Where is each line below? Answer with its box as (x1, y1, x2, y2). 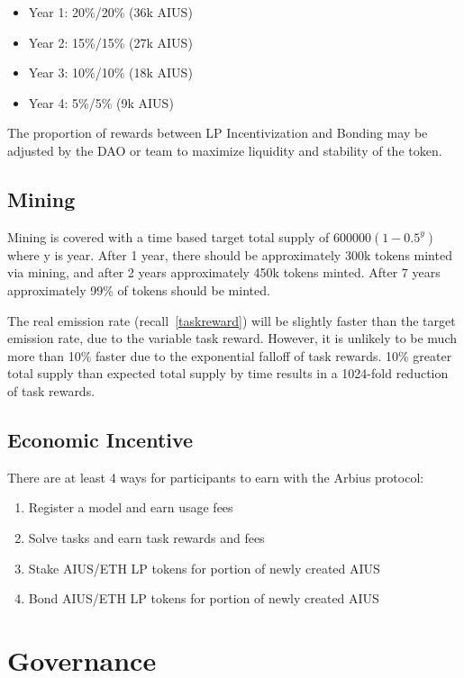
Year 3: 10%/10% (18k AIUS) (28, 63, 193, 82)
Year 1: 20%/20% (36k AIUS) (28, 3, 193, 21)
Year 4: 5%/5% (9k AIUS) (28, 93, 174, 112)
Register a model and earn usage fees (28, 498, 233, 517)
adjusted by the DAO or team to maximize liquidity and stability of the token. (7, 140, 442, 159)
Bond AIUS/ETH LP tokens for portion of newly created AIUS (28, 589, 379, 608)
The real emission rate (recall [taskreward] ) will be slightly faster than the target (7, 311, 456, 330)
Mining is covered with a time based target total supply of (7, 227, 330, 246)
